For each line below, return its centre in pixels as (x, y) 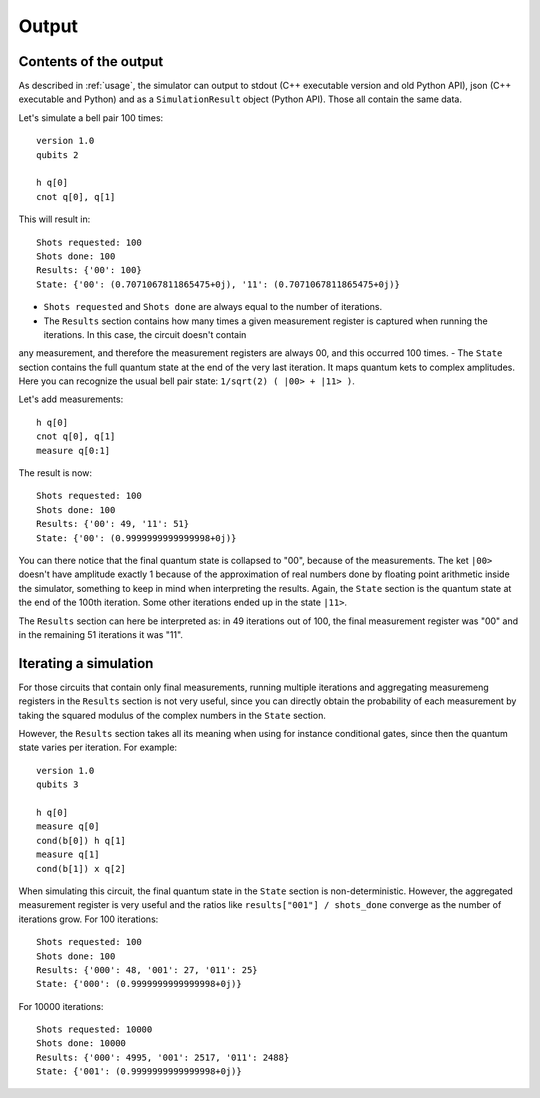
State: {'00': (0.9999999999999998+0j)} (136, 538)
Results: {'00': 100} (89, 270)
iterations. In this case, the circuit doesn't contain (145, 334)
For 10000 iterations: (61, 1006)
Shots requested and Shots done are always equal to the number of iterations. (213, 307)
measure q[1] (68, 854)
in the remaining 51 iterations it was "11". (101, 634)
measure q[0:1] (73, 450)
